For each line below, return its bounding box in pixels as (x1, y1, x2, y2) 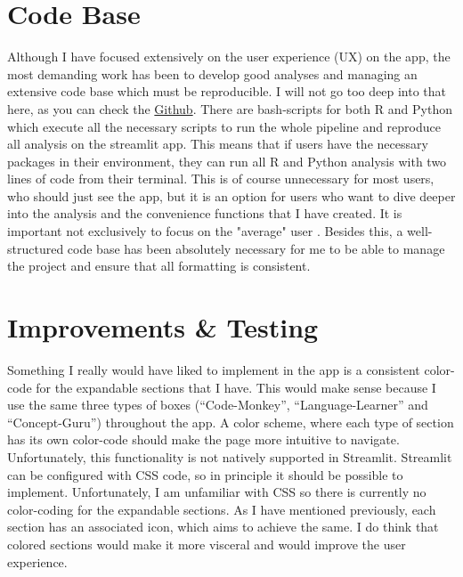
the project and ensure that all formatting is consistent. (7, 256, 311, 275)
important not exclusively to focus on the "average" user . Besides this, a (7, 222, 403, 240)
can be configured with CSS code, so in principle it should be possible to (7, 465, 403, 484)
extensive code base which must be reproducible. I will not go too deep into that (7, 82, 447, 101)
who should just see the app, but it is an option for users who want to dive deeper (7, 186, 456, 205)
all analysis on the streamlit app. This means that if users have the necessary (7, 134, 428, 153)
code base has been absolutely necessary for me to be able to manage (67, 239, 445, 257)
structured (7, 239, 64, 257)
